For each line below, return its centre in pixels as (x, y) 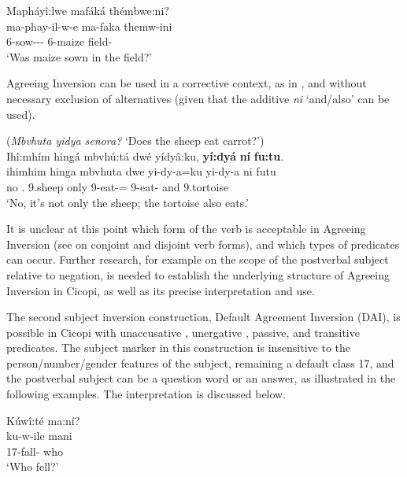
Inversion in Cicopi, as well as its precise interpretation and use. (161, 290)
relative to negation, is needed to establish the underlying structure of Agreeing (198, 274)
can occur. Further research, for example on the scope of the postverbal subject (198, 259)
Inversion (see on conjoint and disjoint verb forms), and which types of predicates (203, 244)
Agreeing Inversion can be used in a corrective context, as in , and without (187, 83)
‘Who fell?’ (33, 466)
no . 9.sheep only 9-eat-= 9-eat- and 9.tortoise (118, 186)
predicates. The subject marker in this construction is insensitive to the (179, 348)
